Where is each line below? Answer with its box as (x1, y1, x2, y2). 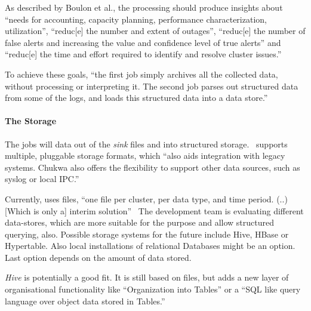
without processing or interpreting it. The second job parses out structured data (5, 79, 298, 92)
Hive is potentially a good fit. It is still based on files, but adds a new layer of (5, 271, 289, 284)
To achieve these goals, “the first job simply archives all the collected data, (5, 67, 278, 80)
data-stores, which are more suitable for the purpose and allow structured (5, 216, 274, 229)
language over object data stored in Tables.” (5, 294, 165, 307)
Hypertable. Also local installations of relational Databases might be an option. (5, 239, 295, 252)
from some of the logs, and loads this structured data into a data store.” (5, 91, 268, 104)
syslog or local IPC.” (5, 173, 79, 185)
